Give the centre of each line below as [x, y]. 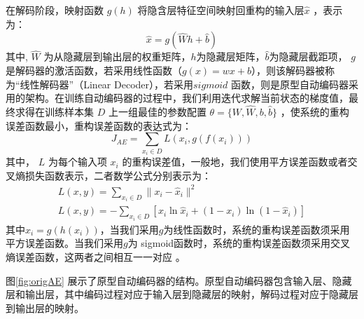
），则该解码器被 [288, 70]
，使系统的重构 [315, 111]
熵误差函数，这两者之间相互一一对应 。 [96, 256]
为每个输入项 [77, 162]
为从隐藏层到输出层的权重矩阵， [117, 56]
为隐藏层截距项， [308, 56]
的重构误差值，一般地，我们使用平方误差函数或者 [235, 162]
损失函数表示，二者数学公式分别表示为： [118, 175]
